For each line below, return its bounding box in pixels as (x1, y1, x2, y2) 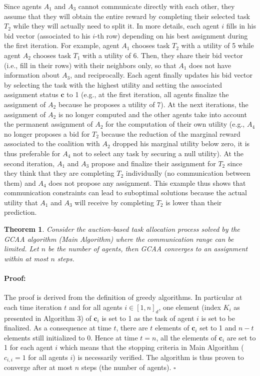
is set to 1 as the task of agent (101, 312, 194, 323)
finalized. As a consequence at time (4, 322, 111, 333)
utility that (4, 197, 38, 207)
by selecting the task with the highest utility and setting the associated (4, 79, 222, 90)
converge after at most (4, 362, 73, 372)
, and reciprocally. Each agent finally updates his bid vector (70, 70, 253, 80)
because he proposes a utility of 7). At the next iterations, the (58, 99, 248, 109)
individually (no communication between (125, 168, 250, 178)
